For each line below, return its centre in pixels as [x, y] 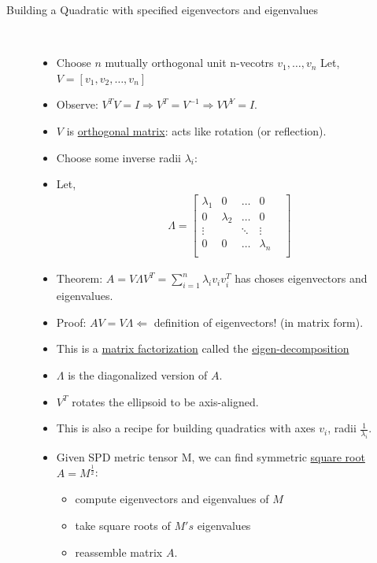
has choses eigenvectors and [301, 278]
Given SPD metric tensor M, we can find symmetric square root [211, 456]
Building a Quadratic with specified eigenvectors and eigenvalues [163, 9]
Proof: [71, 322]
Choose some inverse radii [118, 157]
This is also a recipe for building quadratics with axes [186, 428]
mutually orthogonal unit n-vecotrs [189, 63]
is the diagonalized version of [138, 374]
